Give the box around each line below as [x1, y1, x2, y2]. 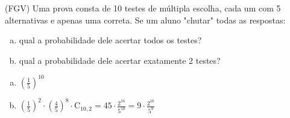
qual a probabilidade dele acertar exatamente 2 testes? [19, 54, 221, 66]
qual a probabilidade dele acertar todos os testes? [19, 34, 202, 46]
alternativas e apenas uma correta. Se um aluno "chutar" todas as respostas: [5, 13, 286, 26]
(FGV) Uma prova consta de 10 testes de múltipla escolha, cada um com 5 [5, 2, 281, 14]
